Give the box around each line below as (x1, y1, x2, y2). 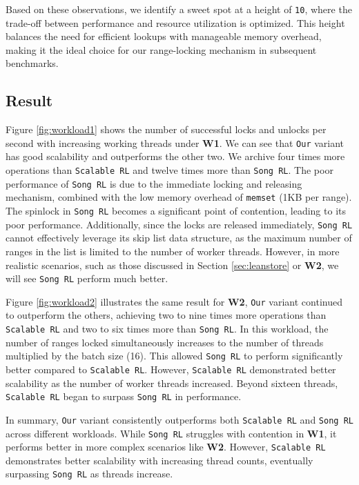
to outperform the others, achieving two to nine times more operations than (6, 308, 327, 322)
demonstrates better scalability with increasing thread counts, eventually (6, 453, 313, 467)
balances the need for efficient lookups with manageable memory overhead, (6, 29, 322, 43)
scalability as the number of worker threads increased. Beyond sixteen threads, (6, 375, 338, 390)
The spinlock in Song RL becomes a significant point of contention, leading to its (6, 204, 346, 218)
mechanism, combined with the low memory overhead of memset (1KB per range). (6, 190, 352, 204)
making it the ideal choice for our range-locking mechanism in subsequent (6, 42, 317, 57)
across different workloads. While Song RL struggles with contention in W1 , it (6, 426, 337, 440)
